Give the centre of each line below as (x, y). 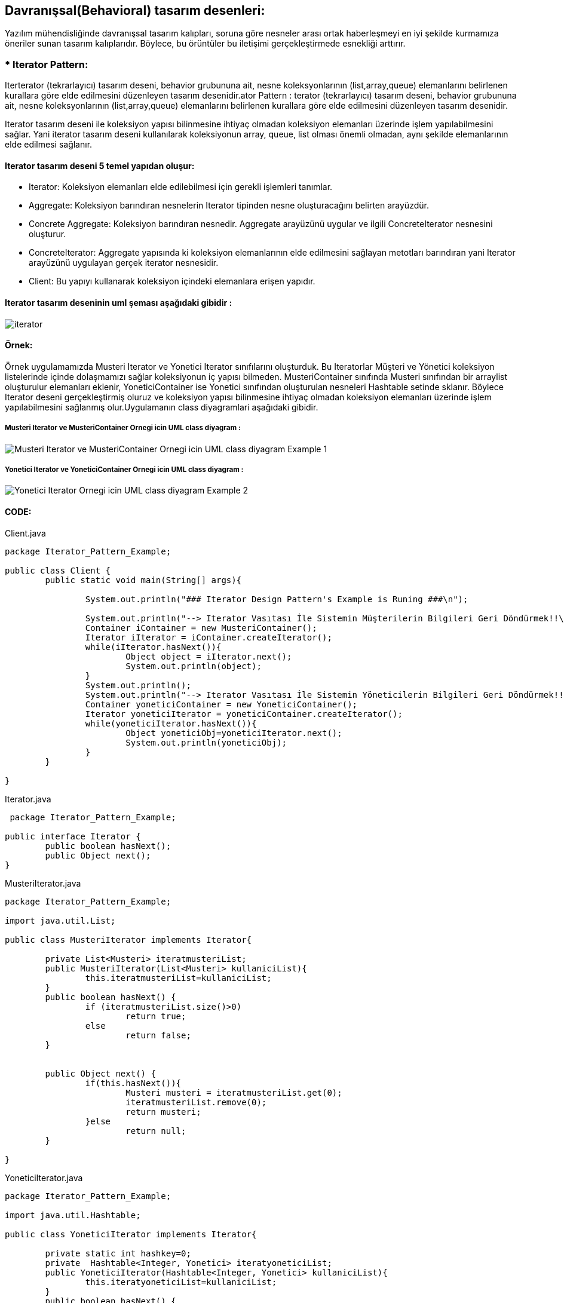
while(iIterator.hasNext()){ (153, 647)
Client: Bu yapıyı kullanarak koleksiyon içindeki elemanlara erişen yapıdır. (172, 281)
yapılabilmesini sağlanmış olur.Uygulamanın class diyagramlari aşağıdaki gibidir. (162, 407)
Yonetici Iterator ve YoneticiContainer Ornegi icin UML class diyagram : (124, 470)
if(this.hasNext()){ (133, 1083)
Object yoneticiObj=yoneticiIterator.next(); (234, 733)
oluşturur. (47, 234)
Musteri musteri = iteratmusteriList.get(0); (234, 1092)
